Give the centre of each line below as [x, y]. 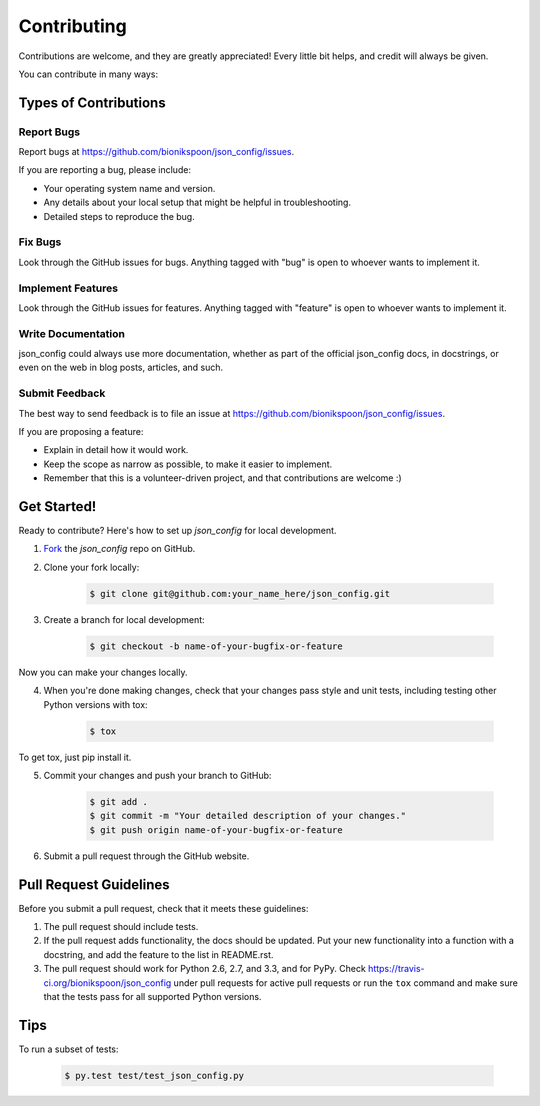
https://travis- [396, 969]
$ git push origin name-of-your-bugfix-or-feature [216, 829]
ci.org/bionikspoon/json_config [107, 982]
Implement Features [68, 288]
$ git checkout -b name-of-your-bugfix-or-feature [216, 646]
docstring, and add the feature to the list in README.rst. [158, 954]
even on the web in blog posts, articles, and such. [121, 367]
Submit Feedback [62, 393]
